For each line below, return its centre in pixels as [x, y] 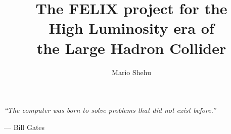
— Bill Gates [25, 127]
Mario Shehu [131, 72]
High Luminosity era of [131, 28]
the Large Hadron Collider [131, 48]
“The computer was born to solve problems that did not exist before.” [110, 110]
